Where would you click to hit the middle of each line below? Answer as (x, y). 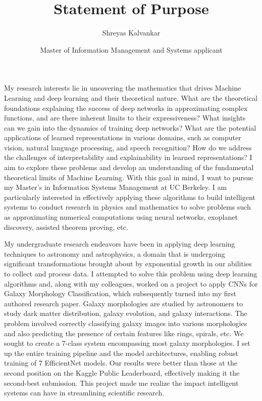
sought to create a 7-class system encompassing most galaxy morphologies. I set (127, 343)
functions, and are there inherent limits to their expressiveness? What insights (125, 118)
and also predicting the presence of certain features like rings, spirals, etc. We (124, 333)
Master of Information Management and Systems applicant (131, 49)
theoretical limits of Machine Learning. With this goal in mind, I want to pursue (129, 177)
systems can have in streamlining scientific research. (84, 393)
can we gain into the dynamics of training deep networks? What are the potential (130, 127)
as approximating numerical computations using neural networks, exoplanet (121, 217)
